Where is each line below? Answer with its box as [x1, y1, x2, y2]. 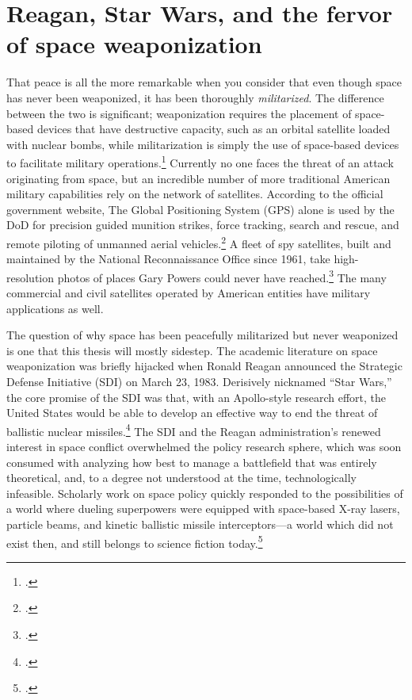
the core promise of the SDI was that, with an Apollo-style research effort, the [6, 388, 386, 405]
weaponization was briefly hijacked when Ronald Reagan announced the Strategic [6, 358, 402, 374]
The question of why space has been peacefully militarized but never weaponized [6, 327, 399, 343]
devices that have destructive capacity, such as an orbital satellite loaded [36, 120, 391, 137]
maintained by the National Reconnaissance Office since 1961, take [6, 251, 330, 267]
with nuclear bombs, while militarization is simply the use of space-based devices [6, 136, 399, 152]
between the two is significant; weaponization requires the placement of [6, 105, 352, 121]
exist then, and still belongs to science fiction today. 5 [6, 532, 263, 551]
